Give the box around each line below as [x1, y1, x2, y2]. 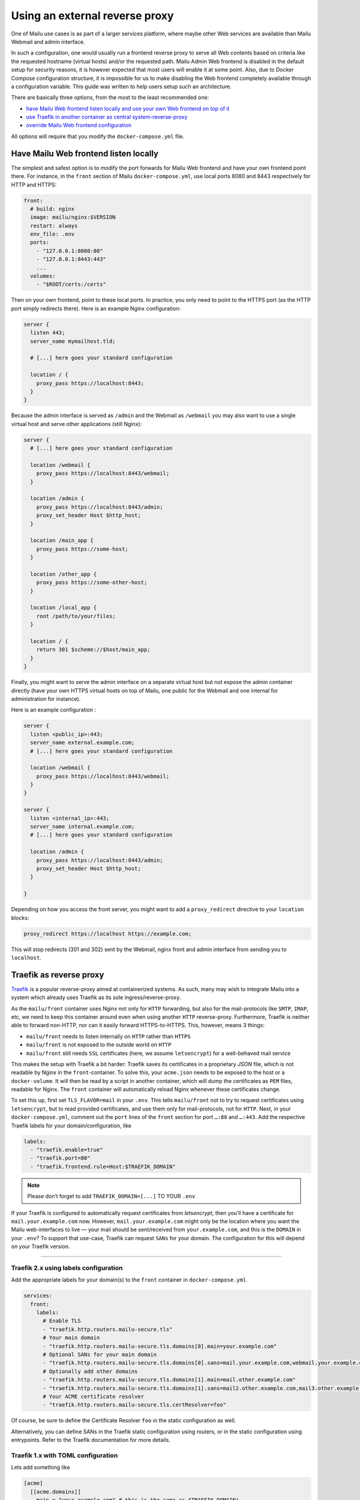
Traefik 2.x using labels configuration [11, 1264, 123, 1272]
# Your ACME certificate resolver [43, 1393, 144, 1400]
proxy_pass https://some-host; [36, 545, 128, 552]
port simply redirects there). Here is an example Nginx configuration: [11, 305, 181, 312]
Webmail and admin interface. [11, 38, 85, 45]
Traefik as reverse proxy [11, 970, 104, 980]
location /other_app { [30, 571, 97, 577]
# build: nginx [30, 205, 75, 212]
